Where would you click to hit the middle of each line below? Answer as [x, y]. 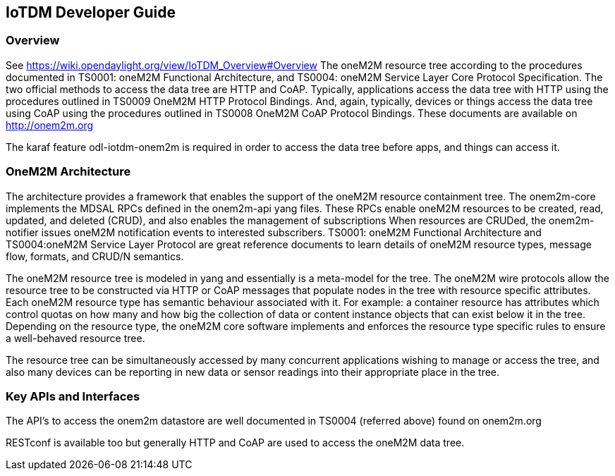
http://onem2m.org [50, 125]
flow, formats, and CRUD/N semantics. [95, 256]
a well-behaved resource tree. [75, 338]
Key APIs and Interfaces [73, 396]
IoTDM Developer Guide [91, 12]
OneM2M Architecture [68, 172]
